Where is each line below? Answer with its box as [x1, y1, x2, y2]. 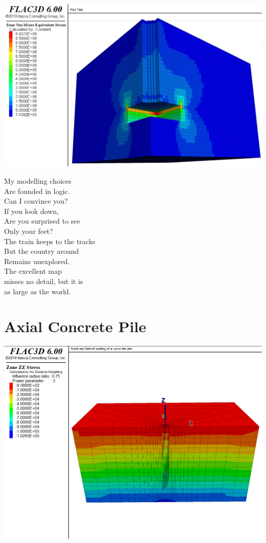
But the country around [4, 246, 79, 256]
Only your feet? [4, 226, 53, 236]
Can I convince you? [4, 196, 68, 206]
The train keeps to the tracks [4, 235, 96, 246]
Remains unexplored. [4, 255, 70, 266]
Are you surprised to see [4, 215, 80, 226]
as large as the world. [4, 286, 71, 296]
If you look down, [4, 205, 59, 216]
